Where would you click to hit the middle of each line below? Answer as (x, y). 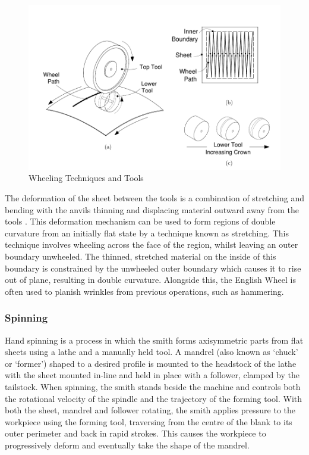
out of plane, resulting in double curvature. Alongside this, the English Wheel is (150, 280)
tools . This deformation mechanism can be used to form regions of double (140, 221)
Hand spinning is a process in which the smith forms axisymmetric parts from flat (154, 340)
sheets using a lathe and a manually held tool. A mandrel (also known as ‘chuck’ (152, 352)
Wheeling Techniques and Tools (86, 178)
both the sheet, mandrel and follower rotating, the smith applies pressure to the (150, 410)
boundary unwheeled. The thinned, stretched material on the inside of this (141, 256)
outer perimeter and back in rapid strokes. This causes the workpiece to (135, 433)
